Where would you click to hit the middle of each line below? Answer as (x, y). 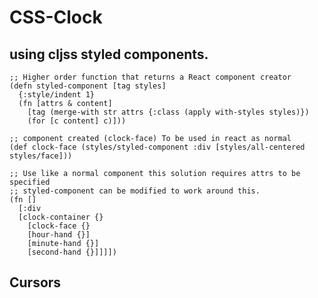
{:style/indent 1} (57, 95)
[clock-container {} (61, 217)
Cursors (35, 282)
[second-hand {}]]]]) (72, 252)
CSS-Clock (56, 17)
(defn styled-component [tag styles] (88, 86)
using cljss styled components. (109, 54)
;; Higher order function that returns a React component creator (150, 77)
